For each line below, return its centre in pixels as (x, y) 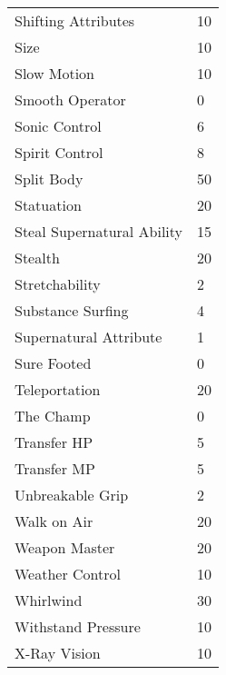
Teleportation (58, 389)
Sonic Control (58, 126)
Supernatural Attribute (88, 337)
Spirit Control (59, 152)
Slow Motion (55, 73)
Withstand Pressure (78, 626)
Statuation (48, 205)
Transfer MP (55, 468)
